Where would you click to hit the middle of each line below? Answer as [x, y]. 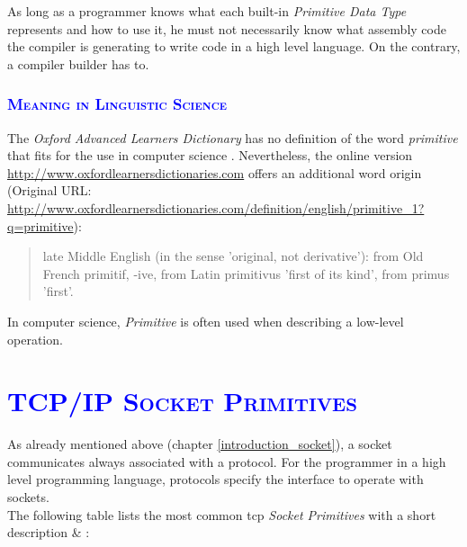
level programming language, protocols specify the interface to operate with [216, 479]
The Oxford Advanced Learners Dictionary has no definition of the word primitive [233, 137]
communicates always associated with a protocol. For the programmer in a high [227, 461]
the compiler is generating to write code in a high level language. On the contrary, [234, 46]
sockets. [28, 497]
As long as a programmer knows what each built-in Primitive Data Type [207, 11]
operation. [35, 339]
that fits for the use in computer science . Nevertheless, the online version [210, 155]
